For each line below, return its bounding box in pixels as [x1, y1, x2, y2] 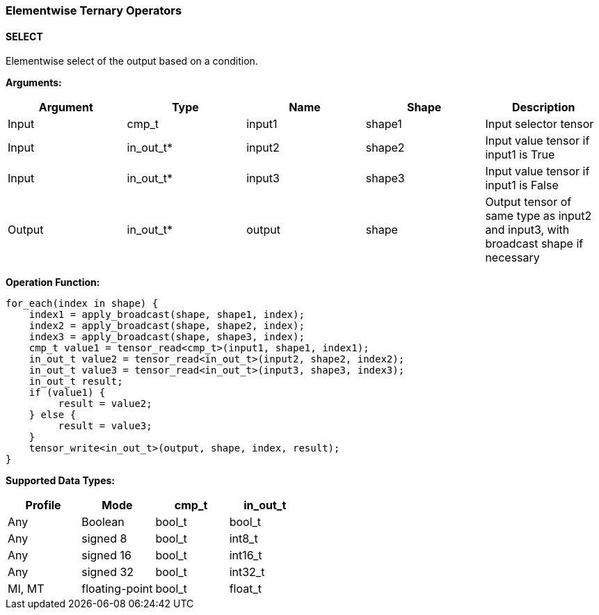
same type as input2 [485, 209, 592, 223]
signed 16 [81, 548, 131, 563]
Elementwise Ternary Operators [6, 3, 182, 17]
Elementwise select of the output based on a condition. [6, 55, 258, 67]
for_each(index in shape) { [6, 298, 159, 310]
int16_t [229, 548, 262, 563]
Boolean [81, 515, 125, 529]
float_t [229, 582, 262, 596]
